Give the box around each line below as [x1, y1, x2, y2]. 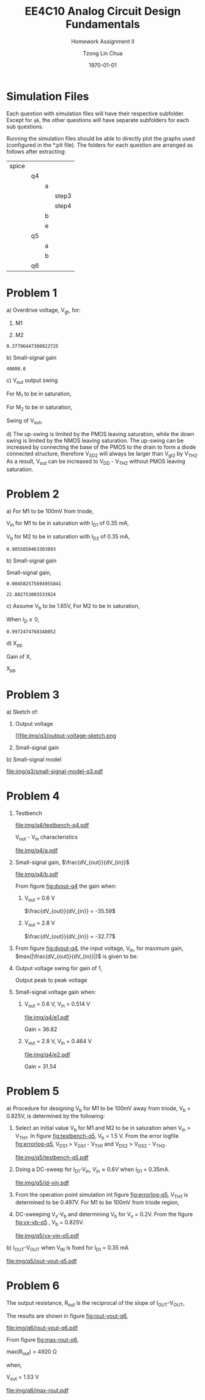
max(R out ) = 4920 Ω [6, 1348, 57, 1357]
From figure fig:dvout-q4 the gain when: [15, 882, 117, 890]
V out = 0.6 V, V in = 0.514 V [24, 1000, 91, 1009]
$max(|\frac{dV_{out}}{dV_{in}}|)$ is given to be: [15, 952, 138, 960]
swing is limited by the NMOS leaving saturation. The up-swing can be [6, 437, 184, 444]
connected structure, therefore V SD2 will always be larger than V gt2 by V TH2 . [6, 449, 199, 459]
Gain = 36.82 [24, 1025, 58, 1033]
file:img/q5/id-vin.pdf [15, 1179, 69, 1186]
